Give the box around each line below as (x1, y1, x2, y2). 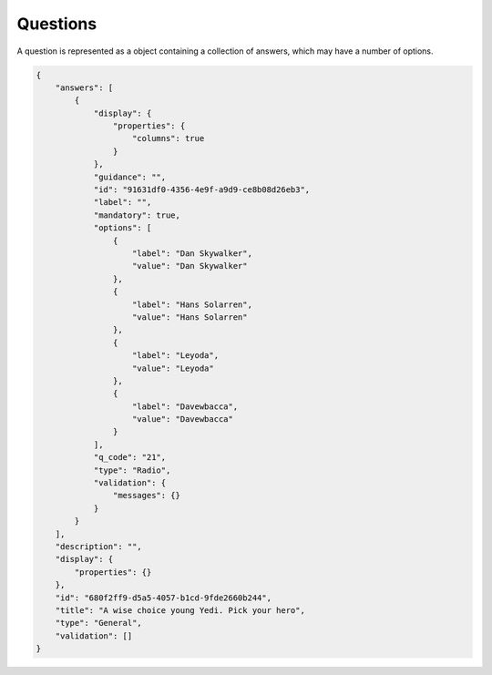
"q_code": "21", (93, 452, 167, 463)
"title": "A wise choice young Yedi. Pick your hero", (55, 605, 305, 615)
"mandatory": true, (93, 210, 181, 220)
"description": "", (55, 541, 143, 551)
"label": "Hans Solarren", (132, 299, 252, 310)
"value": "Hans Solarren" (132, 312, 248, 322)
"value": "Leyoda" (132, 363, 214, 373)
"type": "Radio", (93, 465, 171, 476)
